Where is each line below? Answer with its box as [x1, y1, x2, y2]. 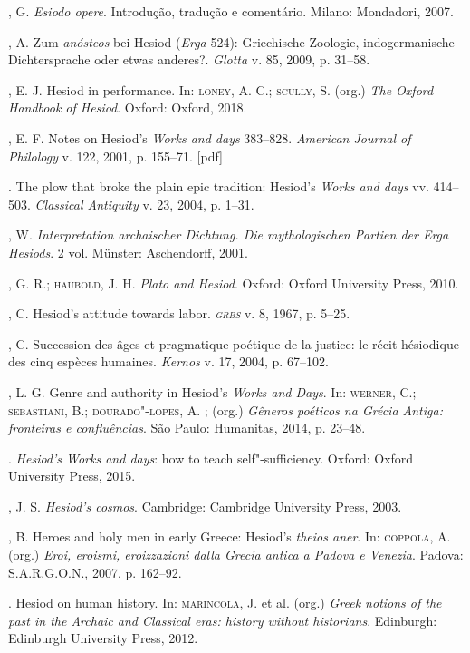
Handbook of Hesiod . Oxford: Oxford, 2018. [8, 98, 247, 117]
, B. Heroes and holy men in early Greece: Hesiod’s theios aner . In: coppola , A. [8, 527, 451, 546]
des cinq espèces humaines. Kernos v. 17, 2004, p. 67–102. [8, 352, 329, 371]
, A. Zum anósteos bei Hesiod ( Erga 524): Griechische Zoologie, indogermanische [8, 32, 455, 51]
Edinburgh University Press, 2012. [8, 629, 198, 648]
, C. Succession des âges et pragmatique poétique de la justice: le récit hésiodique [8, 334, 459, 353]
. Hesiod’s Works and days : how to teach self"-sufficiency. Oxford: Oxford [8, 448, 414, 467]
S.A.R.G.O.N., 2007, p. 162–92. [8, 562, 182, 581]
